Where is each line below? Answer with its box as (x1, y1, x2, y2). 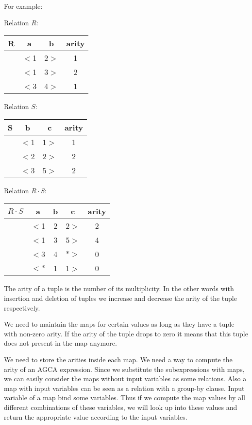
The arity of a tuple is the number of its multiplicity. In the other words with (4, 283, 234, 294)
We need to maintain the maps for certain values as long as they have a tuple (4, 319, 235, 329)
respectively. (4, 302, 40, 313)
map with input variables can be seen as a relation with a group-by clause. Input (4, 383, 245, 393)
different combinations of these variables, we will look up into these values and (4, 402, 237, 412)
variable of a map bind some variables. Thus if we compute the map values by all (4, 392, 245, 403)
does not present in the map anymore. (4, 338, 117, 348)
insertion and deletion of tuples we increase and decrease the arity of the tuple (4, 293, 237, 303)
